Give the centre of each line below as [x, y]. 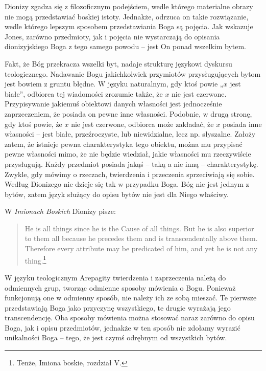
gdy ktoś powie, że [33, 124]
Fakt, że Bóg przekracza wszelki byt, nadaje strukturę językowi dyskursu [118, 63]
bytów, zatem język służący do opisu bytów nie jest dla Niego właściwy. [117, 194]
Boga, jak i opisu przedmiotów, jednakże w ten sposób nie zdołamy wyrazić [123, 327]
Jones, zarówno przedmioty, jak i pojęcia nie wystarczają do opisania [112, 36]
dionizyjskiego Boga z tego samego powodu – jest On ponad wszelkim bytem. [125, 46]
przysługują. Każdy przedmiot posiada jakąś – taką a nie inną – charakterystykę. [131, 163]
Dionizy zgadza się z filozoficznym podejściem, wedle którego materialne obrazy [129, 6]
